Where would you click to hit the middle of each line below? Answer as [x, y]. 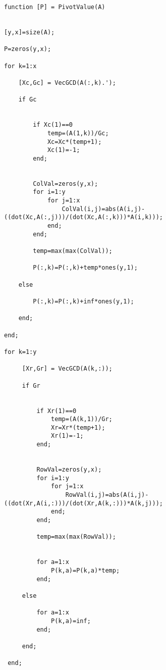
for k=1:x [20, 66]
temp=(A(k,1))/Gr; [82, 419]
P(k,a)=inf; [71, 621]
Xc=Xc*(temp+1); [74, 142]
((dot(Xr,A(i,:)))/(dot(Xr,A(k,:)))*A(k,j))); [84, 503]
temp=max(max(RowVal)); [76, 537]
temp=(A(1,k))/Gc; [78, 133]
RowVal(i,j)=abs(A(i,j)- [107, 495]
